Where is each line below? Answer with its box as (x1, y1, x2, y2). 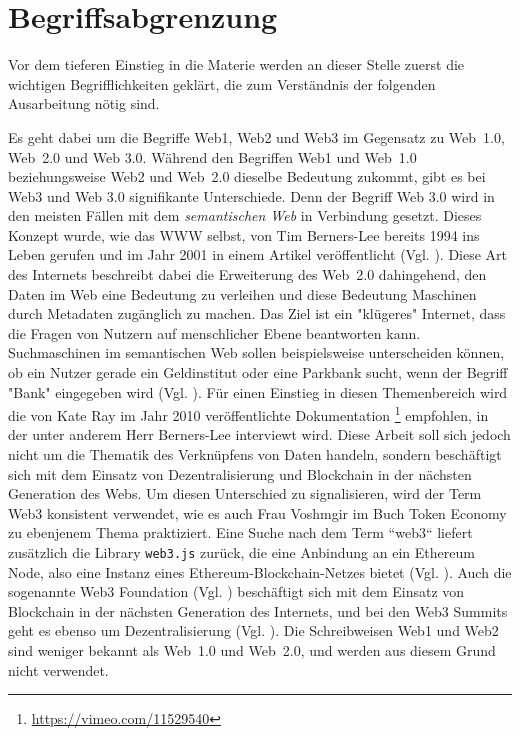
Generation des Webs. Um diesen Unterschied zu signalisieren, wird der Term (8, 483, 482, 504)
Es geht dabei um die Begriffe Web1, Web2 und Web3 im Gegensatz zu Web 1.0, (8, 126, 505, 147)
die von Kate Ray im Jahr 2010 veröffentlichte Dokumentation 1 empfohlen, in (8, 402, 489, 425)
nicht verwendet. (8, 659, 109, 680)
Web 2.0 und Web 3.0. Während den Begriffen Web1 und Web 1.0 (8, 146, 417, 167)
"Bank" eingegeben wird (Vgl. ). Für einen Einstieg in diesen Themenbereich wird (8, 381, 508, 402)
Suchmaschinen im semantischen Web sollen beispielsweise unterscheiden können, (8, 342, 505, 363)
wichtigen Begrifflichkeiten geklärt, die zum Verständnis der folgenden (8, 73, 436, 94)
